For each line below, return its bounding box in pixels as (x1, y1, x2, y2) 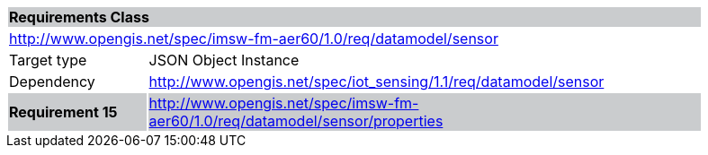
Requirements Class (9, 8, 149, 26)
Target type (9, 51, 87, 69)
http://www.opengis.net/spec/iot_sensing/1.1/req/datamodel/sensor (148, 73, 605, 90)
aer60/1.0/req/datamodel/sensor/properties (148, 112, 444, 130)
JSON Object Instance (148, 51, 300, 69)
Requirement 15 (9, 103, 118, 121)
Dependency (9, 73, 95, 90)
